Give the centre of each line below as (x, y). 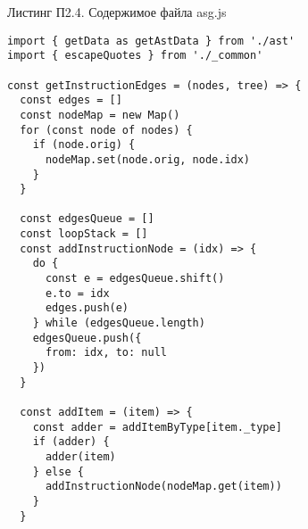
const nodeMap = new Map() (100, 115)
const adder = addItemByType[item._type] (157, 427)
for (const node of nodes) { (106, 130)
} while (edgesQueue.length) (119, 323)
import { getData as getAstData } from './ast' (151, 41)
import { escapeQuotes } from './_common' (135, 56)
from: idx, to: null (106, 353)
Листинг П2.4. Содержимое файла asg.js (117, 12)
